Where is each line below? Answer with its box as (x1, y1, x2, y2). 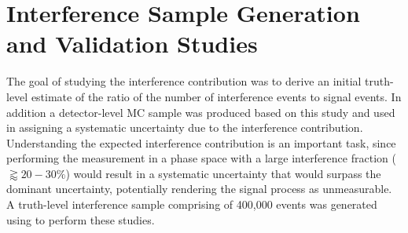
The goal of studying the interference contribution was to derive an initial (6, 73, 362, 89)
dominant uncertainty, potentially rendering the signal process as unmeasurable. (6, 180, 392, 197)
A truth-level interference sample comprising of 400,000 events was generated (6, 196, 377, 213)
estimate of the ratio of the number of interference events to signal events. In (31, 88, 402, 104)
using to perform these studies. (6, 211, 155, 228)
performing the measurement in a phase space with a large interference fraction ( (6, 150, 396, 166)
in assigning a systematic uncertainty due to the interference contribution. (6, 119, 363, 136)
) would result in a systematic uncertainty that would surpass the (65, 165, 381, 181)
